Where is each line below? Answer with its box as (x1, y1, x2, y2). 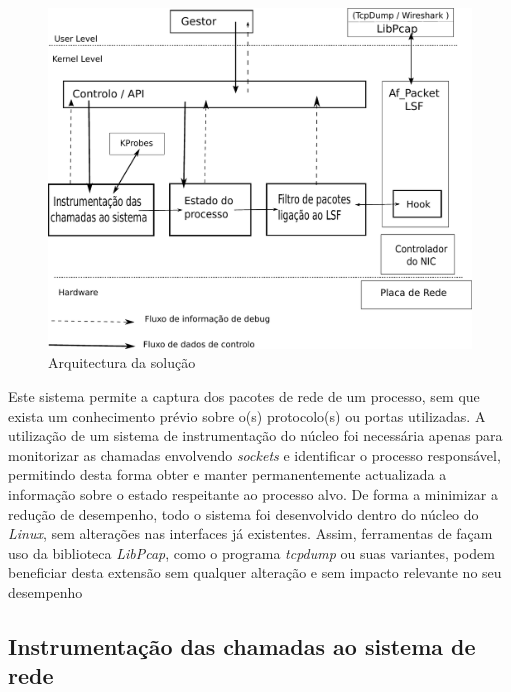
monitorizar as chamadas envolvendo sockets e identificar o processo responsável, (8, 444, 501, 465)
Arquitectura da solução (48, 352, 196, 373)
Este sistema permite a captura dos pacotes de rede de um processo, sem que (8, 385, 480, 406)
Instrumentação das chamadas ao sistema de (8, 630, 476, 661)
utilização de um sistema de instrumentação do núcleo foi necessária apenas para (8, 425, 503, 446)
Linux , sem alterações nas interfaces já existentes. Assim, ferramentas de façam (8, 523, 493, 544)
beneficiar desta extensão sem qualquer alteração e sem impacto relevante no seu (8, 562, 502, 583)
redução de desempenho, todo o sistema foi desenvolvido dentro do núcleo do (8, 503, 479, 524)
